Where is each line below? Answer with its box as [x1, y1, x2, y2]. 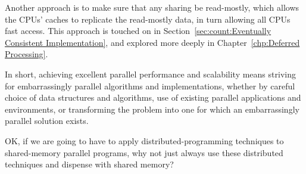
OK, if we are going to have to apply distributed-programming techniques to [5, 134, 284, 147]
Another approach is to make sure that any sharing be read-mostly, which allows [5, 1, 299, 13]
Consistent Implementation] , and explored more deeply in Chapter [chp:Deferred [5, 36, 300, 48]
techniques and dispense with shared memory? [5, 158, 174, 170]
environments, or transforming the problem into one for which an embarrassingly [5, 102, 299, 115]
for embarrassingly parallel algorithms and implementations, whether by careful [5, 79, 295, 92]
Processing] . [5, 48, 48, 60]
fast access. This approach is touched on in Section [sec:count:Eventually [5, 24, 271, 37]
